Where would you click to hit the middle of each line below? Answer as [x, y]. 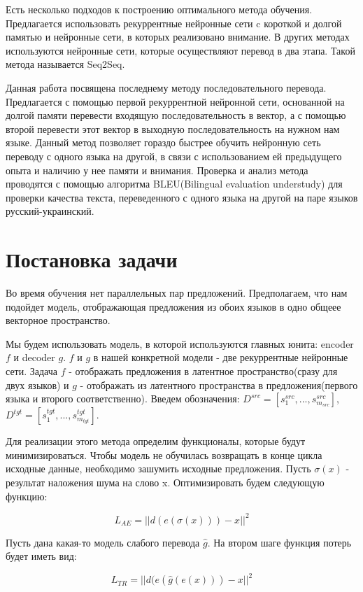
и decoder [34, 357]
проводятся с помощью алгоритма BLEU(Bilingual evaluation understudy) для [174, 184]
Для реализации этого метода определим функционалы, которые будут [156, 441]
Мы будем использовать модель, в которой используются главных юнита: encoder [180, 343]
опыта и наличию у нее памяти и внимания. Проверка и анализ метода [157, 170]
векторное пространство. [58, 320]
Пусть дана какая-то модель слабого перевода [103, 542]
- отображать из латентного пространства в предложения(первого [219, 385]
